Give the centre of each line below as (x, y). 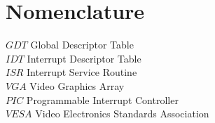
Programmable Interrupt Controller (102, 99)
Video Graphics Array (77, 85)
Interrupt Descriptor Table (84, 58)
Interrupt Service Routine (82, 72)
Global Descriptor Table (82, 45)
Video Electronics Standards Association (122, 114)
